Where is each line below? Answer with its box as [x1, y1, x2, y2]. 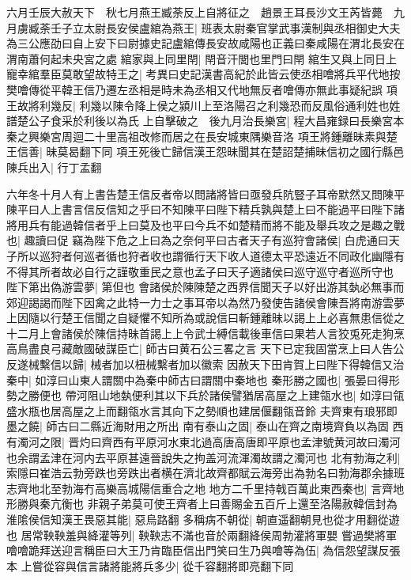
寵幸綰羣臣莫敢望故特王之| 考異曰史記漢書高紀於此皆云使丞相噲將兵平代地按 [6, 66, 401, 82]
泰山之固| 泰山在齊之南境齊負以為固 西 [205, 418, 404, 434]
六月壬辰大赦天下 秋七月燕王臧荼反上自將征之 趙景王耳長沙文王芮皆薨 [6, 4, 383, 20]
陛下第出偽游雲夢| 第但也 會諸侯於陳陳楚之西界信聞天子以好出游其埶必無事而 [6, 279, 405, 295]
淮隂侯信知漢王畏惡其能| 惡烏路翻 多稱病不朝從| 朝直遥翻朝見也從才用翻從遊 [6, 511, 400, 527]
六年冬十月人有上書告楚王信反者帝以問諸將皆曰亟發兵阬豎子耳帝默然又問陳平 [6, 185, 405, 202]
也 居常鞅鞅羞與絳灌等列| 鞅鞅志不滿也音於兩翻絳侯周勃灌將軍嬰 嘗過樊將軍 [6, 526, 397, 543]
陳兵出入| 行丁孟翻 [6, 158, 102, 175]
